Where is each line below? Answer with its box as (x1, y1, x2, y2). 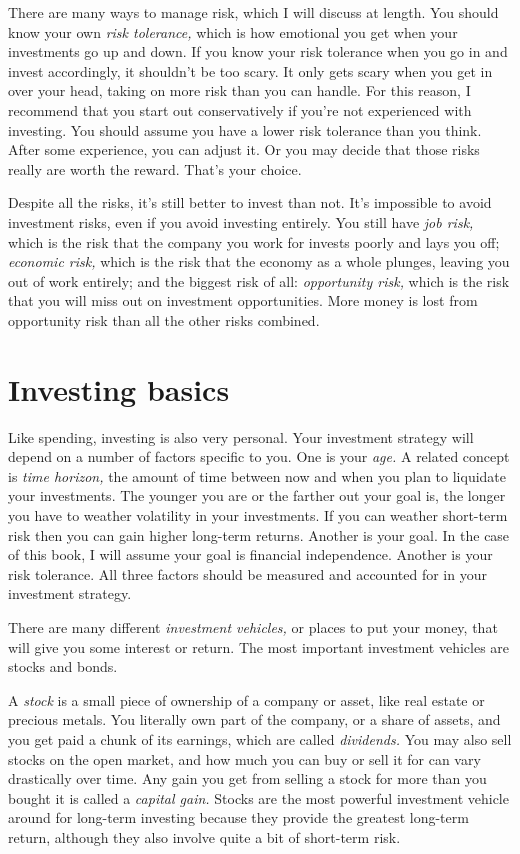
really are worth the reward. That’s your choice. (8, 158, 302, 179)
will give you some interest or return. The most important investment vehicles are (8, 636, 510, 657)
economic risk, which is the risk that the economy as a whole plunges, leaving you (8, 251, 510, 272)
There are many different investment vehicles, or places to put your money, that (8, 616, 498, 637)
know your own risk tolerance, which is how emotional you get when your (8, 21, 458, 42)
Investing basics (8, 368, 230, 409)
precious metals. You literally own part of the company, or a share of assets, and (8, 709, 501, 730)
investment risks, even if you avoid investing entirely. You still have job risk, (8, 211, 474, 232)
